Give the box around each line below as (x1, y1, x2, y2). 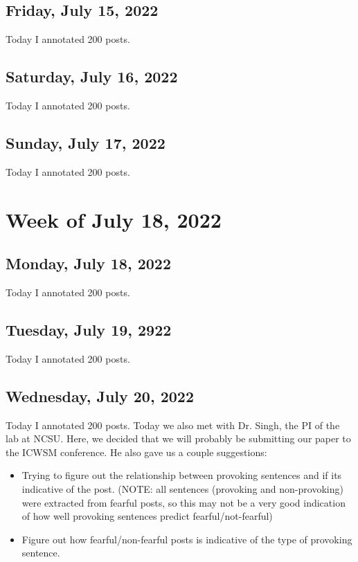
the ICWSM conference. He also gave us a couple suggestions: (6, 444, 267, 459)
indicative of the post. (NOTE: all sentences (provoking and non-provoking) (21, 481, 343, 496)
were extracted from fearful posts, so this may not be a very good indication (21, 495, 346, 509)
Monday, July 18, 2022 (6, 253, 171, 274)
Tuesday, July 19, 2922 (6, 318, 172, 340)
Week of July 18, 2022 (6, 205, 222, 233)
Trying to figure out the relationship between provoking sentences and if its (21, 468, 342, 482)
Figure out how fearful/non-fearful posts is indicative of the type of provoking (21, 532, 352, 546)
